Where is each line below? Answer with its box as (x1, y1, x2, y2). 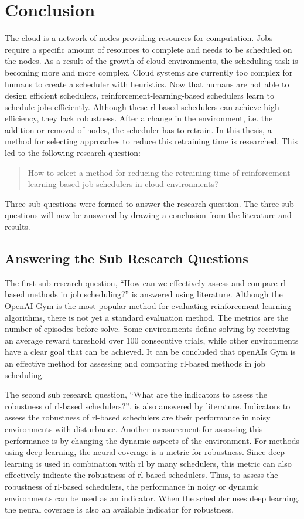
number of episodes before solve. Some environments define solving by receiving (5, 323, 290, 335)
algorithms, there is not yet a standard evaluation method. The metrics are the (5, 311, 289, 323)
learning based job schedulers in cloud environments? (28, 178, 218, 190)
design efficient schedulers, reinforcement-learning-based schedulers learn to (5, 89, 274, 101)
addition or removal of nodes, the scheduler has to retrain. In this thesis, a (5, 123, 272, 135)
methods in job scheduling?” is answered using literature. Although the (27, 288, 283, 300)
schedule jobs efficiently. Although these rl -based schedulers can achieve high (5, 100, 279, 113)
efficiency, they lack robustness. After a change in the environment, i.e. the (5, 112, 273, 124)
